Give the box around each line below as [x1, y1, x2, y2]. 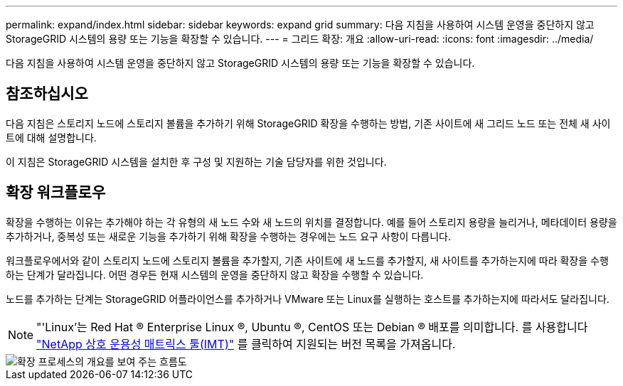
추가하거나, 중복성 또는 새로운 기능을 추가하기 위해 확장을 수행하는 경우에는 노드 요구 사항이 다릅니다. [6, 230, 451, 242]
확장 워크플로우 [6, 183, 106, 202]
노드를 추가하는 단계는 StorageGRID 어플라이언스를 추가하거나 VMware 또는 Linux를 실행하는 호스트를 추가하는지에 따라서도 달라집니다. [6, 292, 609, 305]
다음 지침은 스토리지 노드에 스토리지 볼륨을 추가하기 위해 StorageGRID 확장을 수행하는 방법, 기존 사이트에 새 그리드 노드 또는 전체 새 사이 [6, 117, 611, 129]
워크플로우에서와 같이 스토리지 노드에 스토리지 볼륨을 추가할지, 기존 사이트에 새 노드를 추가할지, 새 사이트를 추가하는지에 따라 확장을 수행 [6, 254, 609, 267]
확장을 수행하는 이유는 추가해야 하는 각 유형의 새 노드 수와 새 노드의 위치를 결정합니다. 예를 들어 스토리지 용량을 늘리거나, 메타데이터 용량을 [6, 215, 617, 228]
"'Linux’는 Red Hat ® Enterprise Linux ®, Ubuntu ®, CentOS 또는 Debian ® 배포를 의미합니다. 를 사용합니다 [36, 319, 588, 334]
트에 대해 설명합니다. [6, 131, 97, 144]
